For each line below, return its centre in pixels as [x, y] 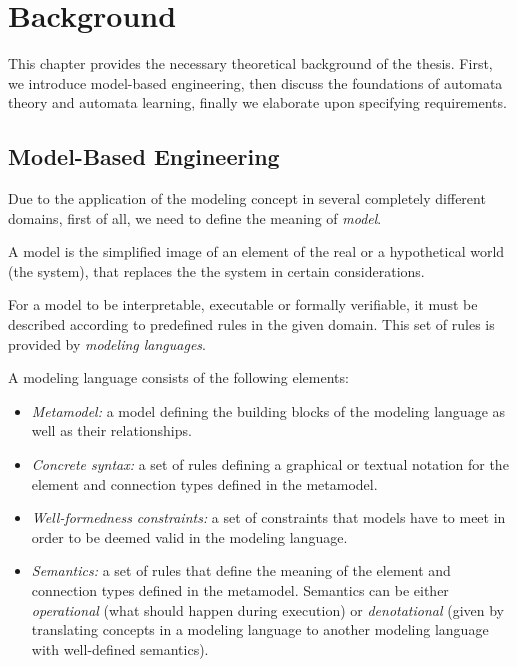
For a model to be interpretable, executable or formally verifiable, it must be [243, 304]
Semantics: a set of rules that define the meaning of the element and [241, 570]
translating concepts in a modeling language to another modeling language [260, 629]
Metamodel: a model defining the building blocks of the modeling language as [268, 410]
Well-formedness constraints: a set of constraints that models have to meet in [268, 517]
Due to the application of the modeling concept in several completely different [247, 198]
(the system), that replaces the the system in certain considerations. [216, 270]
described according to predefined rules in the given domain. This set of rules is [251, 324]
